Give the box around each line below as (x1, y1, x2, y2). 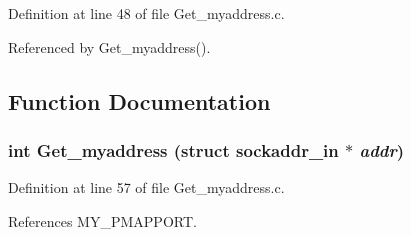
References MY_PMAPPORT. (8, 210, 197, 231)
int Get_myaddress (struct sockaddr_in (8, 137, 339, 162)
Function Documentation (8, 85, 271, 116)
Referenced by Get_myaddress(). (8, 36, 211, 57)
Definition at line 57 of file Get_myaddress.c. (8, 177, 285, 198)
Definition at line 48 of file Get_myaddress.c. (8, 3, 285, 23)
